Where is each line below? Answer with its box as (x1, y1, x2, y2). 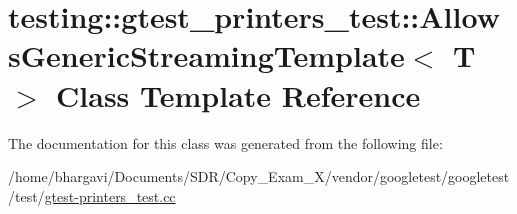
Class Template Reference (56, 74, 421, 115)
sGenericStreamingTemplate (8, 35, 405, 76)
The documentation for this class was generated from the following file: (8, 132, 443, 153)
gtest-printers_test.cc (44, 185, 176, 206)
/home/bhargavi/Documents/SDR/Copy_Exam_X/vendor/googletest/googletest (8, 166, 510, 187)
